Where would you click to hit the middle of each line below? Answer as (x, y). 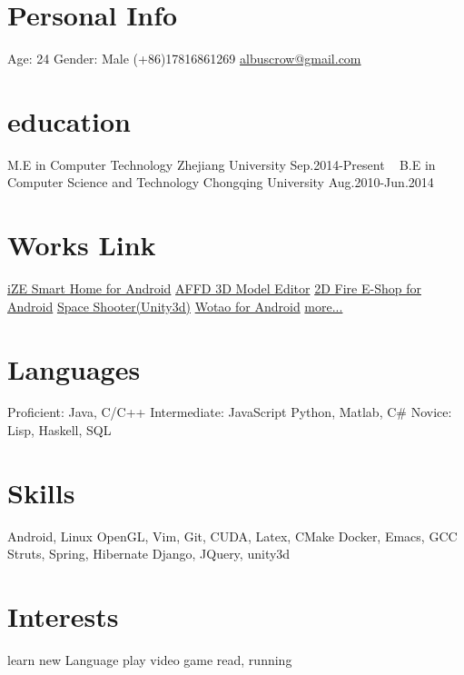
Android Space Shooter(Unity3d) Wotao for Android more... (175, 306)
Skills (41, 492)
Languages (74, 368)
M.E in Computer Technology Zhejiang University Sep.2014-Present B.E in (222, 164)
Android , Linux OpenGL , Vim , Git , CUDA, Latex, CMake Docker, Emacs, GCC (232, 536)
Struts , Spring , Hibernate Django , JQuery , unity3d (149, 554)
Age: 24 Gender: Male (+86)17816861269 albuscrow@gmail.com (184, 59)
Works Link (82, 245)
